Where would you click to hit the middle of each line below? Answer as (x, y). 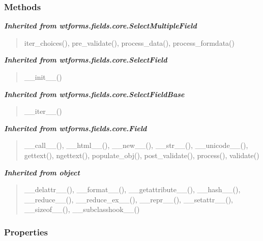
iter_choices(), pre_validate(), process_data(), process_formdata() (129, 42)
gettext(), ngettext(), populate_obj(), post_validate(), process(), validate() (142, 155)
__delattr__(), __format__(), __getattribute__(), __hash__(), (132, 189)
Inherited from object (42, 172)
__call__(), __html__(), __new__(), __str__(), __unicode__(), (136, 145)
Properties (26, 232)
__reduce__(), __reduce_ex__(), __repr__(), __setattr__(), (128, 199)
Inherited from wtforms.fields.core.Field (76, 128)
